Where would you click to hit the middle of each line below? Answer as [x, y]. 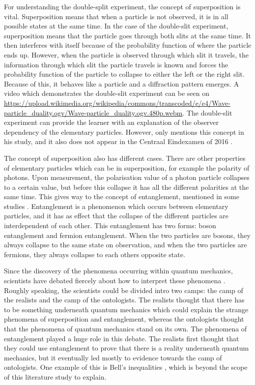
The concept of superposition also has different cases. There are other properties [125, 158]
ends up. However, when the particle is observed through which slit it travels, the [126, 54]
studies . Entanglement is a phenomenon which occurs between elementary [116, 206]
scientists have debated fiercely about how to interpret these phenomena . [115, 281]
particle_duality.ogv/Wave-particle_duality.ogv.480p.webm [93, 112]
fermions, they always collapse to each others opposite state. [95, 254]
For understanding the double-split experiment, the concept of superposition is [122, 6]
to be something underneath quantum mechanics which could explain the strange [126, 309]
